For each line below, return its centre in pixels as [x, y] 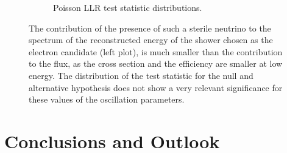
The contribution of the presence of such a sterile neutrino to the [150, 28]
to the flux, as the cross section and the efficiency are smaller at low [156, 63]
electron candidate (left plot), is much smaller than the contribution [156, 51]
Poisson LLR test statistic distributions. [128, 7]
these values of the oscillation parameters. [107, 99]
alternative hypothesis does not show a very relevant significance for [156, 87]
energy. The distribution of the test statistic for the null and [141, 75]
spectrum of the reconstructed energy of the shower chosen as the [151, 40]
